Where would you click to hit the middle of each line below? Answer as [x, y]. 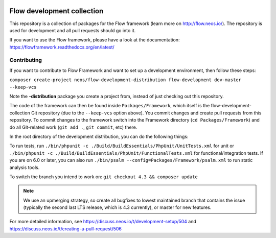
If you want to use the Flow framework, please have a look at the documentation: [95, 40]
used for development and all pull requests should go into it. [73, 30]
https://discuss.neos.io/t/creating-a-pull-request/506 [66, 229]
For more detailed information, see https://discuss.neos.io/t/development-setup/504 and [103, 222]
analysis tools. [25, 167]
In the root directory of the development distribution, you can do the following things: [99, 136]
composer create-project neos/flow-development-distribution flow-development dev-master [125, 80]
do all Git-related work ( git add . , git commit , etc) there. [73, 127]
